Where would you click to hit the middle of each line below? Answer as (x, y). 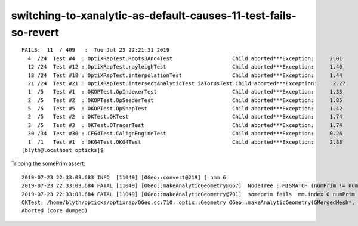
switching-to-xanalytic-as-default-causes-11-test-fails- (154, 16)
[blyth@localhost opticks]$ (63, 150)
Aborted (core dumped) (55, 211)
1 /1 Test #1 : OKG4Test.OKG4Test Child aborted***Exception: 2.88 (185, 142)
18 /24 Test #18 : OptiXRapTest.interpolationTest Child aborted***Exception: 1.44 (185, 75)
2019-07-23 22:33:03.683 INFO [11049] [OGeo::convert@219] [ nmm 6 (124, 177)
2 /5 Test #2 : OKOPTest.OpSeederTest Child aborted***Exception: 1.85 (185, 100)
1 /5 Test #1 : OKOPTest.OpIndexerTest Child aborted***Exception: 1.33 (185, 92)
